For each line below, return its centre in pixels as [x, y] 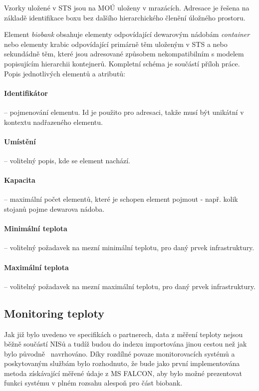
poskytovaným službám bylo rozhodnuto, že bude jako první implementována [122, 363]
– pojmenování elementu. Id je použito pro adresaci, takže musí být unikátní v [124, 112]
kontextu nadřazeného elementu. [53, 122]
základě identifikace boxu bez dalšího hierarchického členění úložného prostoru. [125, 17]
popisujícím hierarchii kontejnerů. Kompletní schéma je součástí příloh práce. [122, 63]
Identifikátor [26, 93]
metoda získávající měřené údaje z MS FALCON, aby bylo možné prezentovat [123, 373]
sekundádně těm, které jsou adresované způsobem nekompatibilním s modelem [124, 54]
